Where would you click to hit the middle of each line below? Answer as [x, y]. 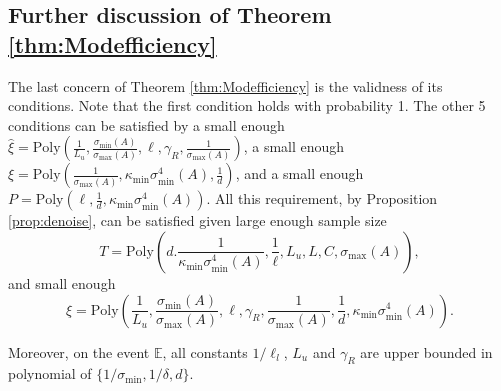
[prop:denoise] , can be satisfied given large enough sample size [197, 220]
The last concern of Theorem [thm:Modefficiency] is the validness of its [225, 85]
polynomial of [50, 373]
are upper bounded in [426, 351]
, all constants [205, 351]
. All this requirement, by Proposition [322, 198]
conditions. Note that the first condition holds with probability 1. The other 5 [247, 105]
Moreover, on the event [79, 351]
